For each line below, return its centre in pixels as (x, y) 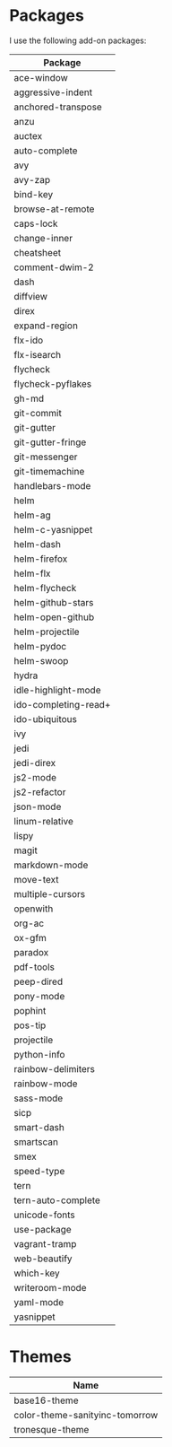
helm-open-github (54, 617)
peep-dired (39, 981)
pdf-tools (34, 967)
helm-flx (32, 573)
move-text (37, 879)
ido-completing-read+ (62, 704)
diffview (30, 296)
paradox (31, 952)
